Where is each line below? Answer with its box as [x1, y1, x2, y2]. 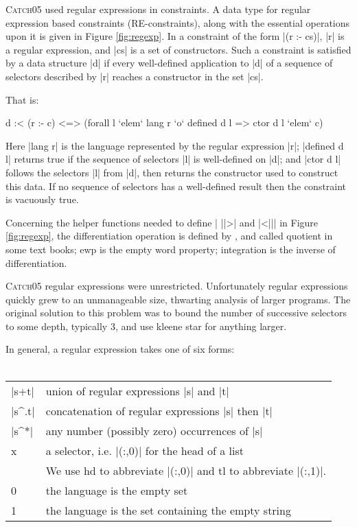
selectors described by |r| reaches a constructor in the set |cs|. [5, 69, 264, 83]
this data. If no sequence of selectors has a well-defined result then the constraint [5, 178, 347, 193]
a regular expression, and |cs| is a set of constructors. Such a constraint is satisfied [5, 42, 352, 56]
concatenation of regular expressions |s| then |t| [45, 402, 273, 419]
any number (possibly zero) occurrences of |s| [45, 422, 263, 438]
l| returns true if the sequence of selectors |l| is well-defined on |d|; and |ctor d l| [5, 152, 341, 166]
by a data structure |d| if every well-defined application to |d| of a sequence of [5, 56, 333, 70]
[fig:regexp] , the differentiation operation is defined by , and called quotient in [5, 229, 333, 243]
